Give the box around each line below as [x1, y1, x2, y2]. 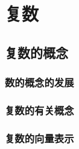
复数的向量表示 [5, 130, 74, 145]
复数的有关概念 [5, 102, 74, 117]
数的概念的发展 [5, 75, 74, 90]
